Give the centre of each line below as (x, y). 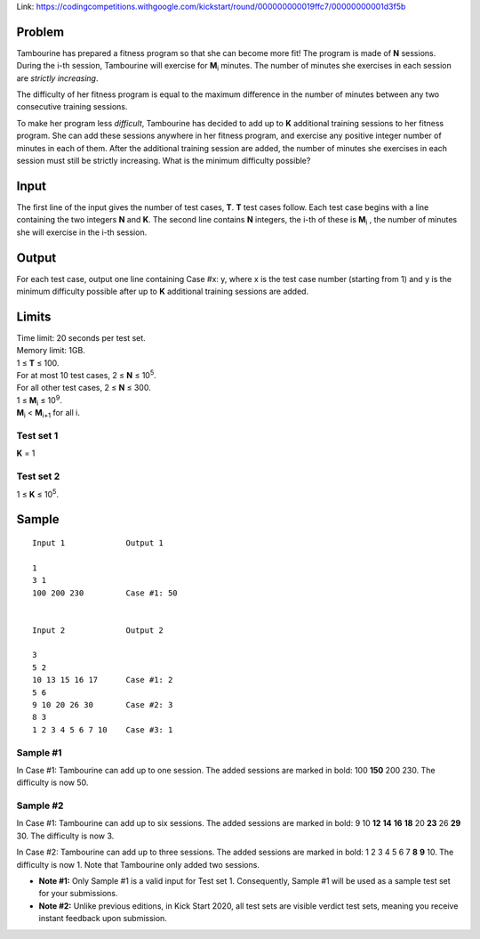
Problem (40, 32)
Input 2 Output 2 (98, 630)
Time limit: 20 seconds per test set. (81, 337)
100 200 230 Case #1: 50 (105, 593)
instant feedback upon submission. (103, 919)
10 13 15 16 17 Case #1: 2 (103, 680)
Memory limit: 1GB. (51, 351)
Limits (34, 316)
